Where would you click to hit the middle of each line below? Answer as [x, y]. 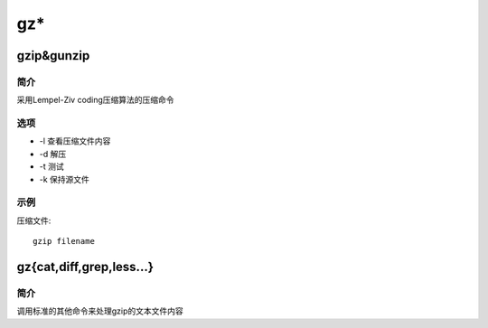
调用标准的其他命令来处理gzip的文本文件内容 [100, 311]
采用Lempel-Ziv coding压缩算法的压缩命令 [96, 100]
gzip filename [64, 241]
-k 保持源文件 [65, 179]
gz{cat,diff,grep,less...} [85, 267]
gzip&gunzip [53, 56]
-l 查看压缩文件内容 [75, 141]
